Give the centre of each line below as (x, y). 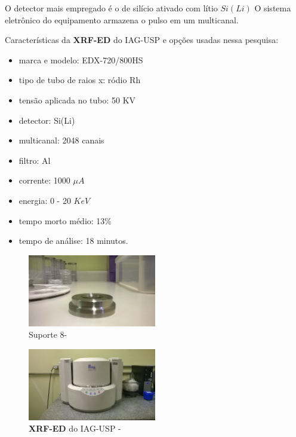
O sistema (273, 8)
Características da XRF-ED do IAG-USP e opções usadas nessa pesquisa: (142, 40)
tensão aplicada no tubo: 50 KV (77, 100)
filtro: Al (35, 160)
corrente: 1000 (44, 180)
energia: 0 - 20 (45, 200)
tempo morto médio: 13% (65, 220)
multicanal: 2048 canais (61, 140)
